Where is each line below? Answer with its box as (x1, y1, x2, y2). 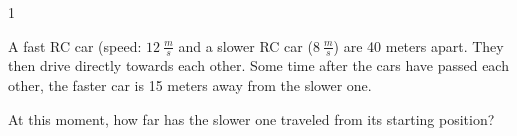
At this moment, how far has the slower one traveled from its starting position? (8, 108, 495, 129)
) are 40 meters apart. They (333, 35, 504, 56)
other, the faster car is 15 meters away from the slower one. (8, 75, 372, 96)
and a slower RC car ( (178, 35, 313, 56)
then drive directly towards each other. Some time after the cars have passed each (8, 55, 509, 76)
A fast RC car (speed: (8, 35, 142, 56)
